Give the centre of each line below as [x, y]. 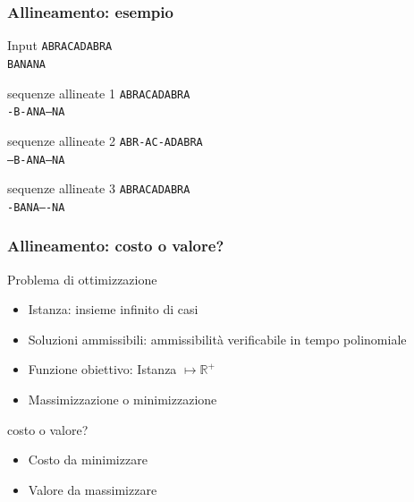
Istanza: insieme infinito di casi [113, 309]
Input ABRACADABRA [60, 45]
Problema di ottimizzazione [82, 279]
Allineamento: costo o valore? [116, 246]
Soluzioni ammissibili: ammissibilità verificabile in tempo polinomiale [217, 339]
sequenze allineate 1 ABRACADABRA [99, 93]
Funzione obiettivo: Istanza [102, 369]
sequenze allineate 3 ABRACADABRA [99, 188]
